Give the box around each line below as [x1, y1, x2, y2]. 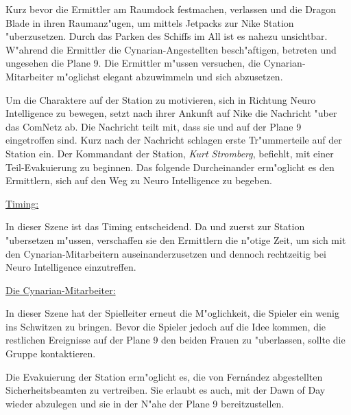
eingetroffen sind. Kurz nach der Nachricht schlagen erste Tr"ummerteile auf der [5, 133, 342, 147]
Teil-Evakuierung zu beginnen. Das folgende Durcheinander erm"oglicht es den [5, 159, 335, 174]
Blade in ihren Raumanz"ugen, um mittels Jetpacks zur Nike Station [5, 15, 294, 30]
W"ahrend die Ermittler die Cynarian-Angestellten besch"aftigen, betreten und [5, 42, 337, 56]
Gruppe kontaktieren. [5, 346, 96, 361]
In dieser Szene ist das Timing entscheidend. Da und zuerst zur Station [5, 219, 305, 234]
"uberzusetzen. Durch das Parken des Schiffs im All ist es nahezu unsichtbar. [5, 29, 328, 43]
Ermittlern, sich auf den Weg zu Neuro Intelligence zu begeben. [5, 173, 272, 188]
